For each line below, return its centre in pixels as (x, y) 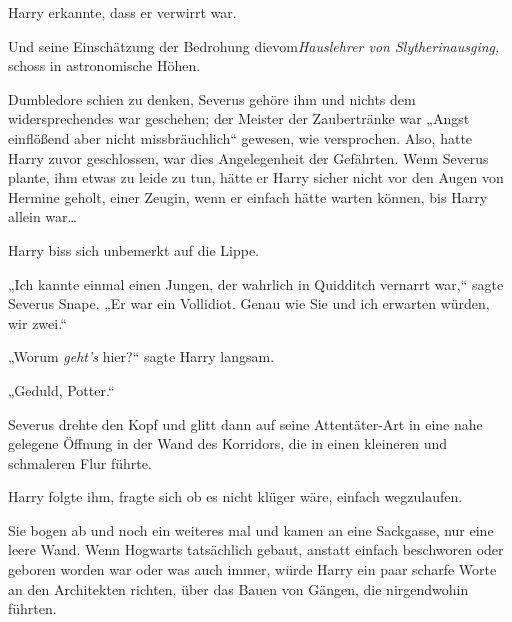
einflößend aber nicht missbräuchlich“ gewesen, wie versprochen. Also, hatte (240, 137)
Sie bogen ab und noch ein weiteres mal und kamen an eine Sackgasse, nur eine (251, 529)
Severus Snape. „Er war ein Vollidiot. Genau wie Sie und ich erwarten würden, (249, 303)
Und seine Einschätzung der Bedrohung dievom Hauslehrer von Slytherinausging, (254, 45)
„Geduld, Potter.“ (61, 389)
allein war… (42, 216)
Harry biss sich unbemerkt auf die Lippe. (134, 249)
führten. (32, 608)
